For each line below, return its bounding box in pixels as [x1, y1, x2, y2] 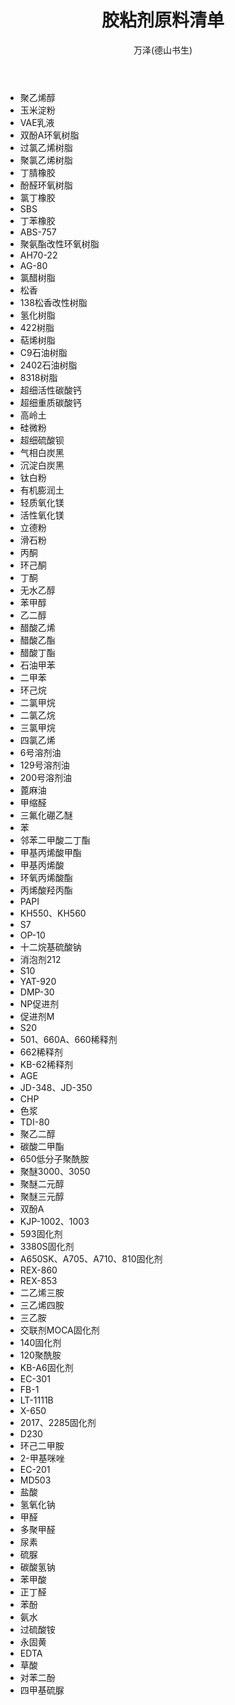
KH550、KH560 [19, 907, 87, 919]
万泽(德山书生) [133, 44, 193, 56]
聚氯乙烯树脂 [19, 154, 73, 166]
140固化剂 [19, 1336, 62, 1348]
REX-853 [19, 1274, 58, 1286]
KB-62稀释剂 [19, 1058, 74, 1070]
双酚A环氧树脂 [19, 129, 80, 141]
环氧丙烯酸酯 [19, 871, 73, 883]
